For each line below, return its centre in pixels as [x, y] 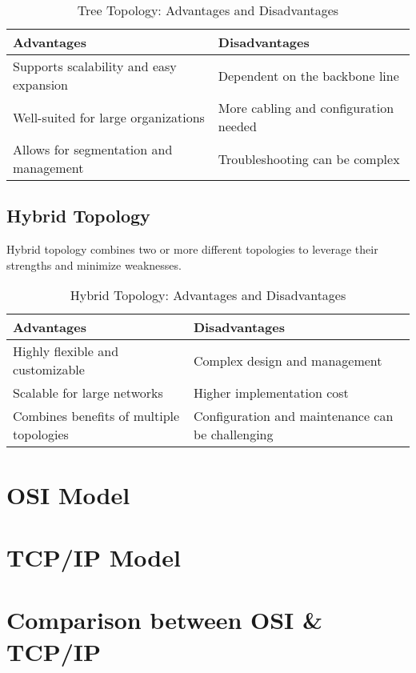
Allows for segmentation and [93, 149]
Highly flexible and [66, 351]
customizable [49, 370]
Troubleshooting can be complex [309, 158]
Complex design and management [288, 360]
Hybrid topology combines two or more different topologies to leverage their [192, 249]
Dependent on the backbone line [308, 75]
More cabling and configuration [306, 108]
